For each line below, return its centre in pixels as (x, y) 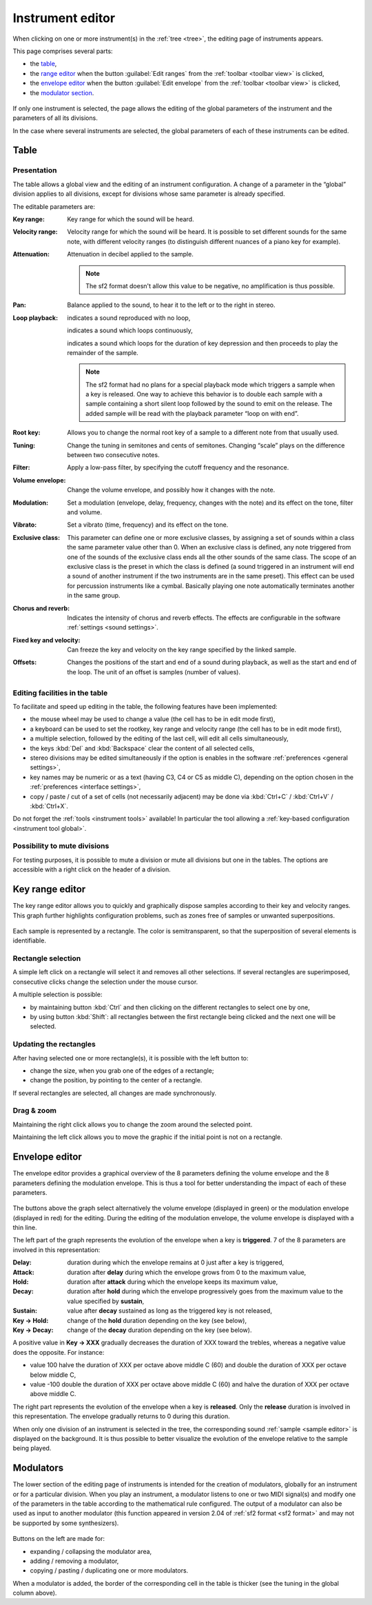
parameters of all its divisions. (55, 118)
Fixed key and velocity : (46, 640)
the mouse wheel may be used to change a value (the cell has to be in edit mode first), (153, 719)
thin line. (25, 1228)
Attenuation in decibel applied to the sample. (131, 254)
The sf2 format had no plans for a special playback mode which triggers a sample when (210, 384)
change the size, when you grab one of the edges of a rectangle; (122, 1070)
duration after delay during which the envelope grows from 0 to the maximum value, (187, 1272)
